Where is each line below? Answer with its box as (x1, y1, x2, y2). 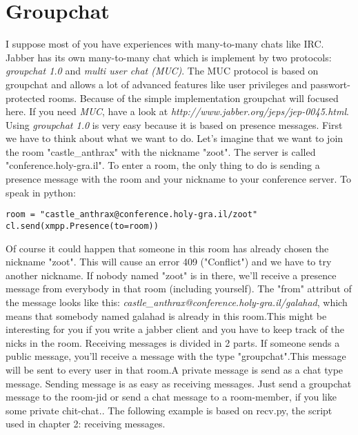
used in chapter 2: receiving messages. (6, 416, 166, 431)
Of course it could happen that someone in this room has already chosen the (6, 241, 329, 255)
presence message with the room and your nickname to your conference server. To (6, 172, 352, 186)
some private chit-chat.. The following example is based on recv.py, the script (6, 403, 332, 417)
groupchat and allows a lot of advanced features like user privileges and (6, 77, 308, 91)
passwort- (310, 77, 350, 91)
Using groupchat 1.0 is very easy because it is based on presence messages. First (6, 117, 343, 132)
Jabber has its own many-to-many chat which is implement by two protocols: (6, 50, 332, 64)
